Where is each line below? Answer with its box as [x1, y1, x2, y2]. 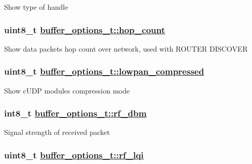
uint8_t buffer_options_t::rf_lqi [4, 148, 144, 161]
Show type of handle [4, 2, 68, 12]
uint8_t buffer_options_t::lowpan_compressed [4, 65, 204, 78]
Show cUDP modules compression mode [4, 85, 130, 96]
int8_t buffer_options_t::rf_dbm [4, 107, 147, 120]
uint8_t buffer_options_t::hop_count [4, 23, 165, 36]
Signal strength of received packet [4, 127, 110, 137]
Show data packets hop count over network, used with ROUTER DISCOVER [4, 43, 248, 54]
